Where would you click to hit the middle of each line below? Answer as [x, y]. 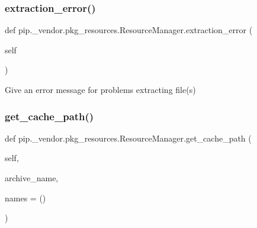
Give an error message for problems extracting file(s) [100, 89]
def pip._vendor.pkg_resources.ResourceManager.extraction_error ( [129, 30]
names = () [25, 198]
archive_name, [32, 178]
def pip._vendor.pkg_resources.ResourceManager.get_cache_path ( [128, 138]
